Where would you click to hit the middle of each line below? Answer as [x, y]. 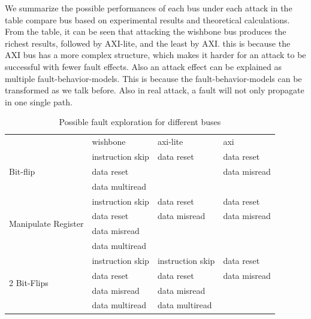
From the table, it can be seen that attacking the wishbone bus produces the [146, 31]
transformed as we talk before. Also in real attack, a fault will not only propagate [155, 90]
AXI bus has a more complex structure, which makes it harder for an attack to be [155, 55]
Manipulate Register [46, 223]
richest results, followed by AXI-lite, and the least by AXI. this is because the [148, 43]
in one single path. [39, 101]
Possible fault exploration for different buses [140, 122]
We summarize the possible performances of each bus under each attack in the [149, 8]
